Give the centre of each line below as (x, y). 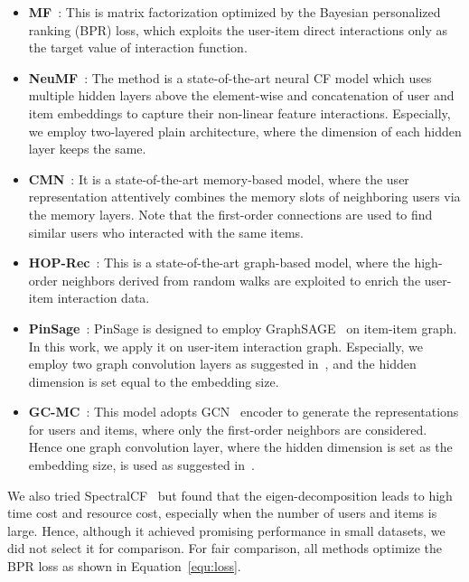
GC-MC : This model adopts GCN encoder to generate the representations (244, 412)
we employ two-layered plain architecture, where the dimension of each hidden (245, 131)
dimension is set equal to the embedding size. (154, 381)
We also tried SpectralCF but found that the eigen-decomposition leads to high (230, 495)
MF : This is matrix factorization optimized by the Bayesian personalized (234, 12)
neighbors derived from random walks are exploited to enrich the (241, 280)
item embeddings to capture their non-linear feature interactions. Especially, (239, 113)
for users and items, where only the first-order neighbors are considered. (228, 429)
